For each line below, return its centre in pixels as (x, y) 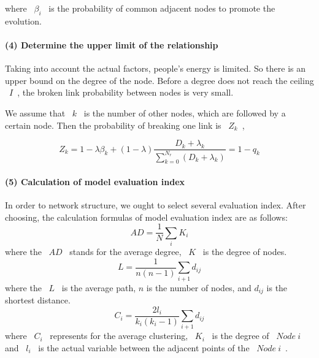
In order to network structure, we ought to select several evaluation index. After (156, 205)
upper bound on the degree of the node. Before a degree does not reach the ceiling (159, 80)
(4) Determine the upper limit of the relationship (112, 44)
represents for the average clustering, (119, 336)
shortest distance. (38, 299)
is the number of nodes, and (199, 287)
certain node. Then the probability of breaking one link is (113, 125)
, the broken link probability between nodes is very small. (125, 92)
